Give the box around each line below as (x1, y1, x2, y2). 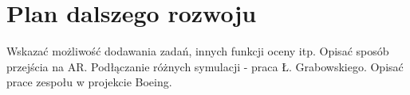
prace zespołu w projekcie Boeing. (6, 74, 172, 90)
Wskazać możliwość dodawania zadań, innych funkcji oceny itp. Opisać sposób (6, 43, 389, 59)
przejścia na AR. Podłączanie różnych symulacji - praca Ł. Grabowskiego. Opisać (6, 58, 404, 74)
